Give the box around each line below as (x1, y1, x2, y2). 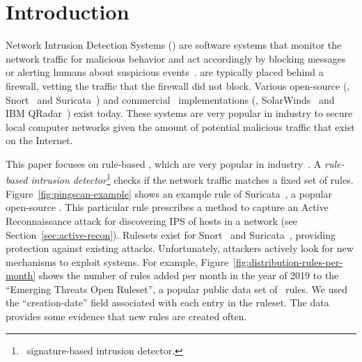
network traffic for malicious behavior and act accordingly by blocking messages (6, 51, 346, 65)
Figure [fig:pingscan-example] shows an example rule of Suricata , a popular (6, 186, 332, 200)
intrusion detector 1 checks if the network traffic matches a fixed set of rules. (31, 171, 354, 187)
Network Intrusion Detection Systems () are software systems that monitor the (6, 38, 342, 52)
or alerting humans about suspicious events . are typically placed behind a (6, 65, 324, 79)
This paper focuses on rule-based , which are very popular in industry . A (6, 156, 322, 171)
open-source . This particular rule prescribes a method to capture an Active (6, 200, 329, 214)
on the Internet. (6, 133, 73, 148)
